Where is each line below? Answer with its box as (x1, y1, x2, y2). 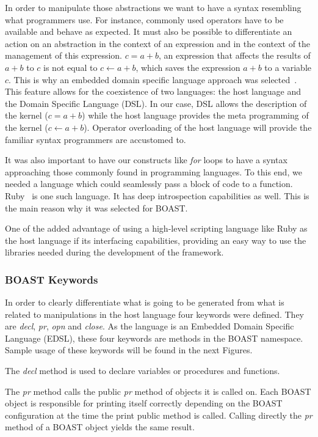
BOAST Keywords (5, 271, 98, 287)
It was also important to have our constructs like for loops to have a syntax (5, 153, 287, 166)
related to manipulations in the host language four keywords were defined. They (5, 307, 305, 320)
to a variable (264, 61, 311, 73)
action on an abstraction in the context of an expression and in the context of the (5, 37, 311, 50)
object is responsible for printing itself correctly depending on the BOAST (5, 397, 283, 409)
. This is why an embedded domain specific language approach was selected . (9, 73, 297, 86)
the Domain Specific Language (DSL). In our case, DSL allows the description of (5, 97, 307, 109)
